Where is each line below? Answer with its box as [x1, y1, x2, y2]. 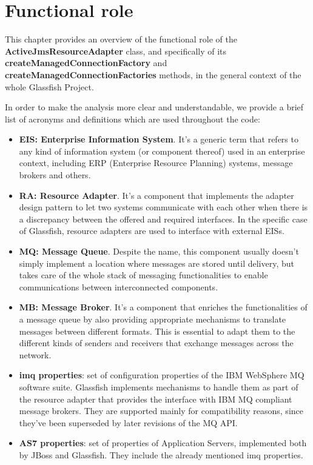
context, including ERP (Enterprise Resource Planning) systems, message [19, 156, 293, 169]
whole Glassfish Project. [5, 80, 94, 93]
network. [19, 348, 52, 361]
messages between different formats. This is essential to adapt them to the [19, 324, 295, 337]
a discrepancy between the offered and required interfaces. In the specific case [19, 212, 308, 225]
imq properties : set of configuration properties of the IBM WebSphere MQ [19, 369, 305, 381]
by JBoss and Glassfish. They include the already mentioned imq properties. [19, 448, 303, 461]
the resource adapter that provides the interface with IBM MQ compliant [19, 392, 292, 405]
